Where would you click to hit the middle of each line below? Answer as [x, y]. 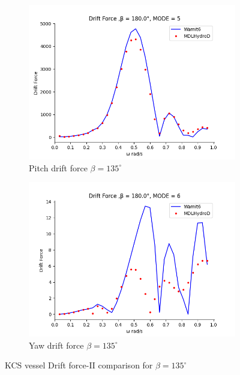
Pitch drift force [58, 167]
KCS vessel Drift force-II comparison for [79, 365]
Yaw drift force [56, 345]
